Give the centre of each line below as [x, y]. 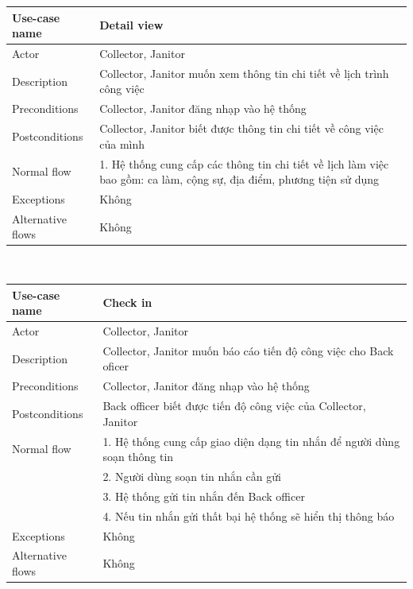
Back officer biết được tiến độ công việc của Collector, [234, 406]
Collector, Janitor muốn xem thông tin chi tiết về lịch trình [244, 73]
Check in [127, 302]
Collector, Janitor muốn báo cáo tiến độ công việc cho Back [248, 350]
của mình [122, 143]
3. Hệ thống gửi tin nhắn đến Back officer [204, 496]
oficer [116, 366]
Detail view [131, 25]
